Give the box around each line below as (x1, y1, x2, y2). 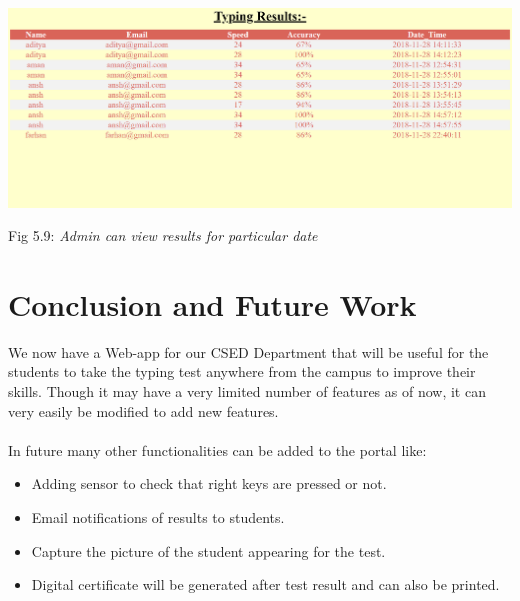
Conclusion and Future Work (8, 283, 417, 324)
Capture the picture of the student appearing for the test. (31, 540, 386, 561)
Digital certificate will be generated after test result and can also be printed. (31, 574, 500, 595)
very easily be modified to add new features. (8, 400, 279, 421)
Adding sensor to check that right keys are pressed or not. (31, 473, 387, 494)
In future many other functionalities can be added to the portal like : (8, 439, 427, 460)
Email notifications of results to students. (31, 506, 285, 527)
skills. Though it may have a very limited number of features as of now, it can (8, 381, 486, 402)
